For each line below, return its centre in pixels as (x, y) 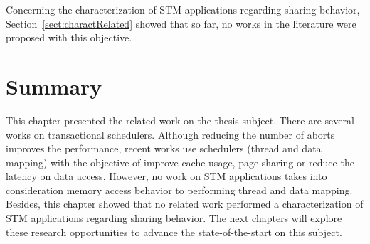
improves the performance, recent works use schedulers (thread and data (164, 148)
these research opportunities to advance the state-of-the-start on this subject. (174, 232)
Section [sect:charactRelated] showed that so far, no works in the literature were (181, 23)
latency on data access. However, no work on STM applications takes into (166, 176)
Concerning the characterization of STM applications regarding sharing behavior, (183, 9)
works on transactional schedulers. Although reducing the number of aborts (170, 134)
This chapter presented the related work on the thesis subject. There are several (180, 120)
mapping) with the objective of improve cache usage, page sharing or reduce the (180, 162)
